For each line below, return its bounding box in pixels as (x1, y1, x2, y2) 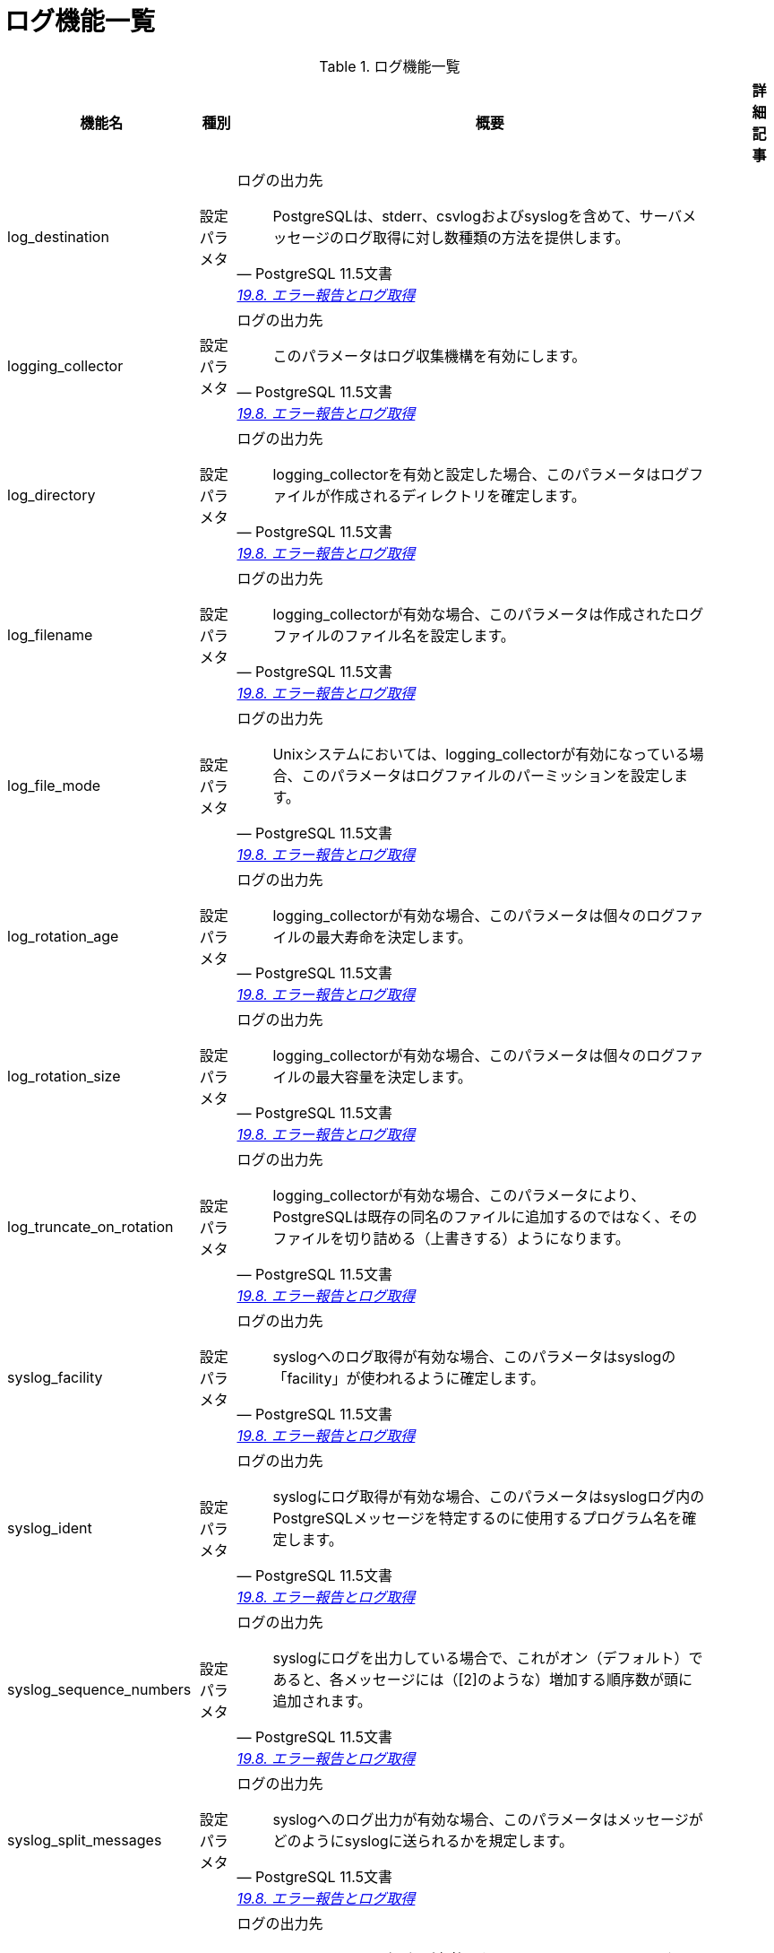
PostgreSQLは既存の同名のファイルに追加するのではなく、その (272, 1207, 698, 1226)
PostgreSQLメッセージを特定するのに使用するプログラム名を (272, 1508, 683, 1527)
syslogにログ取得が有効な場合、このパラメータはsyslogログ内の (272, 1487, 705, 1506)
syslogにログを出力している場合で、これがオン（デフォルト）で (272, 1648, 703, 1667)
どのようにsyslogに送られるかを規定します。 (272, 1831, 574, 1850)
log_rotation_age (7, 926, 119, 945)
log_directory (7, 485, 96, 504)
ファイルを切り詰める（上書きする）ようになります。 (272, 1228, 630, 1247)
